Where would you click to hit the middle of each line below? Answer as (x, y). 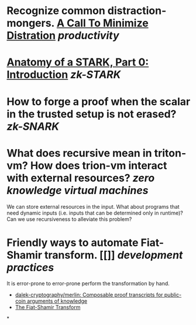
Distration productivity (63, 36)
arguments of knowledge (57, 301)
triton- (170, 153)
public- (173, 295)
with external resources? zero (81, 178)
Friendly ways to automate (73, 242)
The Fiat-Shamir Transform (48, 307)
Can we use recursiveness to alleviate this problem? (69, 219)
